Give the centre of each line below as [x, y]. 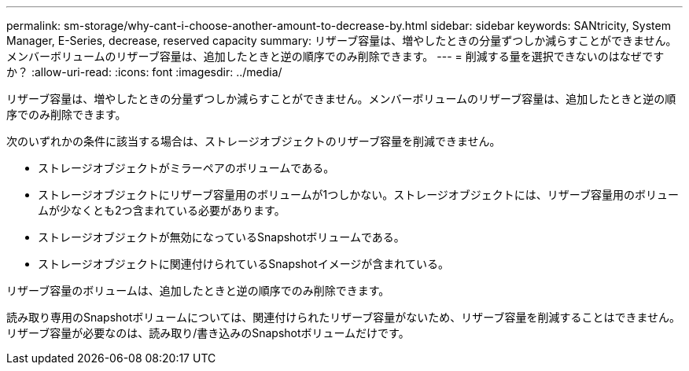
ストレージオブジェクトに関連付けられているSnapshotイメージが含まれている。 [243, 264]
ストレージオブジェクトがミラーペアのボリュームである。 [186, 168]
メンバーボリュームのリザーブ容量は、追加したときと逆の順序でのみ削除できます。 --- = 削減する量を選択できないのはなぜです [335, 56]
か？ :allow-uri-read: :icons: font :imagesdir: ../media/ [144, 72]
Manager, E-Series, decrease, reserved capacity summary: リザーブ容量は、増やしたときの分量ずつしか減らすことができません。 [342, 40]
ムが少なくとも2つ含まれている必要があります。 [162, 210]
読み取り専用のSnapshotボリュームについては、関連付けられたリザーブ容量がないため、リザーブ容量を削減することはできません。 [344, 317]
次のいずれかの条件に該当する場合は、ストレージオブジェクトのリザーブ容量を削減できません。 [254, 141]
